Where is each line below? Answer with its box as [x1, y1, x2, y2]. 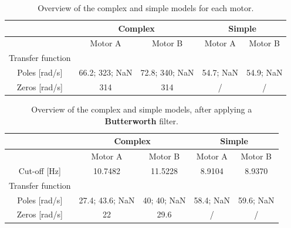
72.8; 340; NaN [140, 66, 194, 79]
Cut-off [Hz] [18, 164, 61, 176]
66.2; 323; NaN [79, 66, 133, 79]
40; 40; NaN [143, 193, 186, 206]
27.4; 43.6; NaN [79, 193, 135, 206]
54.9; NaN [246, 66, 283, 79]
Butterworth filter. [104, 114, 178, 127]
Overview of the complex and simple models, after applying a [31, 103, 252, 115]
